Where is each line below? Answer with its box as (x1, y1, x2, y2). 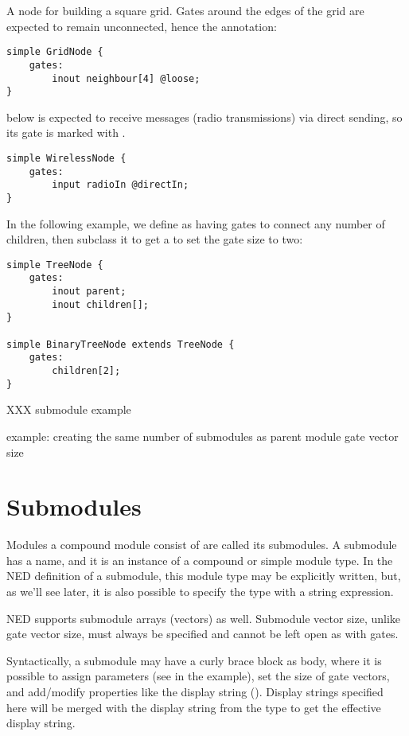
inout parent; (52, 286, 127, 298)
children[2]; (52, 365, 121, 377)
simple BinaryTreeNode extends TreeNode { (6, 338, 235, 350)
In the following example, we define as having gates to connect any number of (6, 215, 385, 232)
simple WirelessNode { (6, 153, 127, 164)
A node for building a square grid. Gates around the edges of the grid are (6, 2, 364, 18)
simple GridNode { (6, 46, 103, 58)
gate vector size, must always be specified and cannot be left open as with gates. (6, 625, 399, 642)
